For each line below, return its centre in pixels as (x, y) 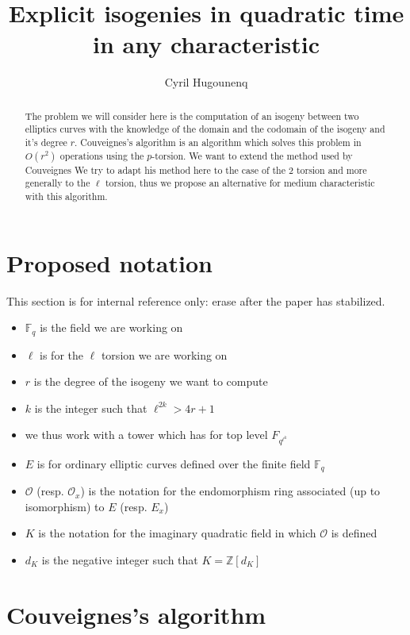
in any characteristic (206, 44)
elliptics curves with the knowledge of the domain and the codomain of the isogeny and (205, 129)
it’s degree (46, 142)
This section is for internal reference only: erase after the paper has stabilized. (196, 300)
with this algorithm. (66, 196)
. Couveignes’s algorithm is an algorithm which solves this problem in (218, 142)
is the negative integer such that (120, 559)
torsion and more (331, 169)
